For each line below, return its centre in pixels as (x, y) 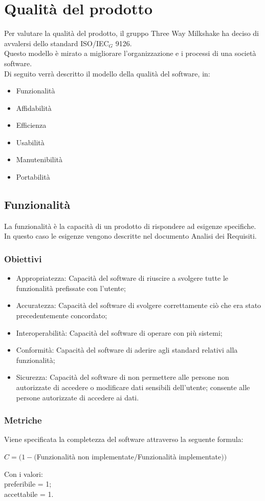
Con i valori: (24, 474)
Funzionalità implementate (180, 457)
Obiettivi (23, 258)
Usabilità (30, 142)
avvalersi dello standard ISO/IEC (57, 43)
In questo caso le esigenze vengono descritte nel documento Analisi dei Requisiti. (130, 236)
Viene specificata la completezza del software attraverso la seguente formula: (124, 439)
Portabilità (33, 177)
